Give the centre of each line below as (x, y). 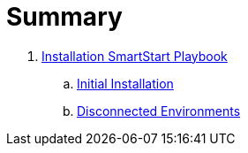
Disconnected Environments (159, 111)
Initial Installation (125, 83)
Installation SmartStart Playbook (135, 56)
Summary (64, 17)
